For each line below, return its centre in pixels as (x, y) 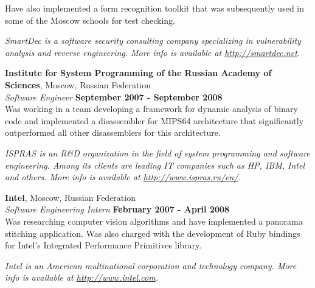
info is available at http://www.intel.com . (81, 277)
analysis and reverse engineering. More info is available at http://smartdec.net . (153, 52)
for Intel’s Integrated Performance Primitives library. (103, 245)
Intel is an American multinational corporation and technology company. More (151, 265)
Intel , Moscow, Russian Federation (70, 197)
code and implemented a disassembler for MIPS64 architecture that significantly (154, 120)
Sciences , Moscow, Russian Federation (78, 84)
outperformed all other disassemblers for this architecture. (113, 132)
